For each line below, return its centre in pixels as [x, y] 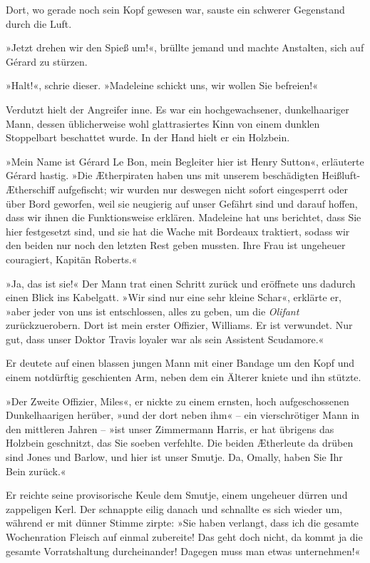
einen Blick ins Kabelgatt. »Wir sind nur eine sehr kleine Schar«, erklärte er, [174, 297]
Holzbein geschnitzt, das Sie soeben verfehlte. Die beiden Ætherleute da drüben [180, 443]
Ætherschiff [30, 189]
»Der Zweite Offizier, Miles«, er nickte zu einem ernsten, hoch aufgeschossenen [178, 401]
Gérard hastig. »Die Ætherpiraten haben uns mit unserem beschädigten [162, 175]
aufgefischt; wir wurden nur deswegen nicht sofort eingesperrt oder [203, 189]
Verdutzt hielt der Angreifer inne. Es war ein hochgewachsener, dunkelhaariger [178, 109]
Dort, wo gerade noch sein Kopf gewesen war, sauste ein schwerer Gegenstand [175, 9]
